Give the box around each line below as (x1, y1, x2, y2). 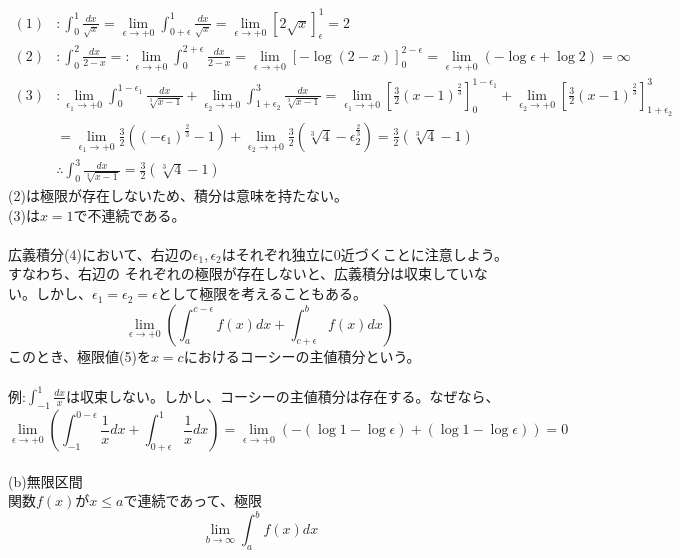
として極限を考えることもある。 (157, 283, 367, 304)
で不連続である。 (73, 204, 186, 225)
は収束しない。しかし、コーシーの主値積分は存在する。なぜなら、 (65, 385, 500, 406)
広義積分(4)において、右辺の (8, 243, 193, 264)
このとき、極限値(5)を (8, 345, 151, 366)
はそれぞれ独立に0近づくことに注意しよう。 (221, 243, 508, 264)
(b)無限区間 (8, 470, 83, 491)
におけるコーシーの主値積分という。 (183, 345, 421, 366)
